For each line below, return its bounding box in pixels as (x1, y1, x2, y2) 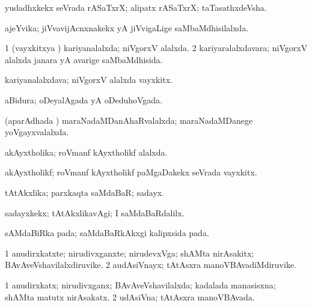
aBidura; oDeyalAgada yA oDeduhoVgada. (5, 93, 162, 106)
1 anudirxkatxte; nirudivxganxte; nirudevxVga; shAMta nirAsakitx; (5, 246, 254, 259)
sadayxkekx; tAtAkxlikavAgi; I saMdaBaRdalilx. (5, 206, 185, 219)
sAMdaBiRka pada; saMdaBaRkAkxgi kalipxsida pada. (5, 226, 209, 239)
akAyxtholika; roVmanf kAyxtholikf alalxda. (5, 145, 168, 158)
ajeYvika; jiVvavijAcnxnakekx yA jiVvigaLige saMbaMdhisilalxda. (5, 21, 249, 34)
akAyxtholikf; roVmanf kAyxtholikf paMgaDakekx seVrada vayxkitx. (5, 166, 257, 178)
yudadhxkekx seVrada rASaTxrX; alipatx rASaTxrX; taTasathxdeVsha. (5, 1, 267, 13)
